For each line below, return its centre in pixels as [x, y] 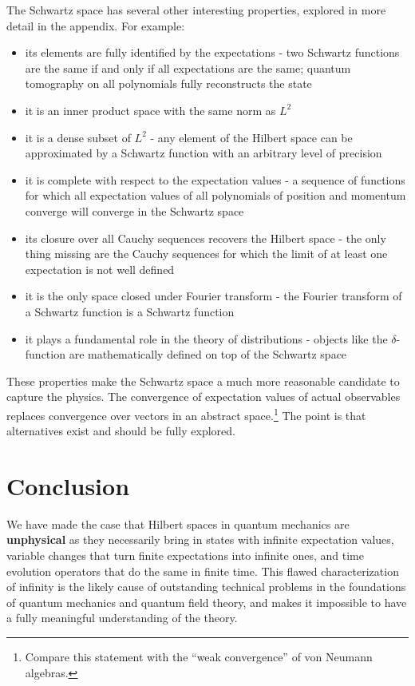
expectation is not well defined [100, 269]
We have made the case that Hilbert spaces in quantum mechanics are [178, 523]
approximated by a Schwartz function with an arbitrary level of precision [204, 153]
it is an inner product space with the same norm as [150, 110]
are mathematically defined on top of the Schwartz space [208, 354]
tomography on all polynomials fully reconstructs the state [168, 83]
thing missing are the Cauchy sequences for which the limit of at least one [206, 254]
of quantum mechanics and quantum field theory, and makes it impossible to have [207, 602]
